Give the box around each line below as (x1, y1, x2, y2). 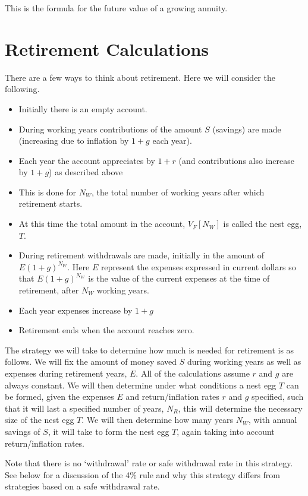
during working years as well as (187, 355, 301, 368)
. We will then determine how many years (81, 413, 234, 426)
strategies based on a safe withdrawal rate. (5, 480, 160, 492)
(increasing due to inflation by (18, 134, 129, 147)
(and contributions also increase (178, 154, 294, 166)
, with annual (249, 413, 297, 426)
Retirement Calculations (5, 36, 209, 61)
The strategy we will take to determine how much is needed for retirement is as (5, 343, 294, 356)
